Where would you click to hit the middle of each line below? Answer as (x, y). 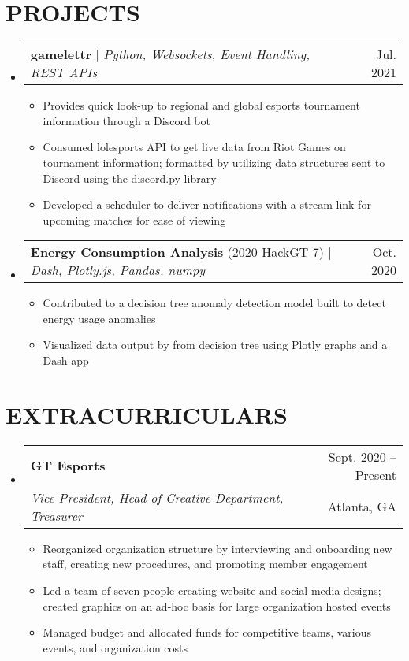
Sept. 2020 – (362, 456)
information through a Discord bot (126, 120)
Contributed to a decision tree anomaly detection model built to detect (214, 303)
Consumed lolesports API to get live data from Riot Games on (194, 147)
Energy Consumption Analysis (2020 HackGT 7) (177, 252)
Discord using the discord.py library (130, 178)
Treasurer (56, 515)
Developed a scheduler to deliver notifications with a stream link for (207, 204)
